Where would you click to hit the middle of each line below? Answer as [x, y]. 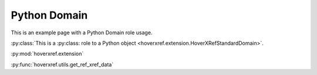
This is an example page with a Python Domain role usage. [82, 33]
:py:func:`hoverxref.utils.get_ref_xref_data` [62, 65]
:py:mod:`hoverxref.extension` [47, 54]
